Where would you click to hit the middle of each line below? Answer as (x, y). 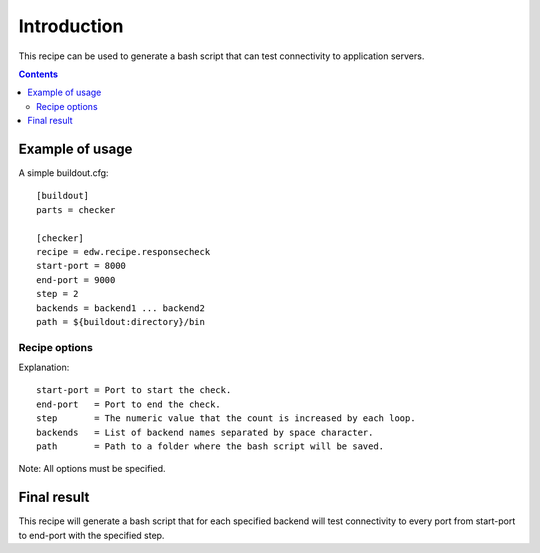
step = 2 (57, 294)
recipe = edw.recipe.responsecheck (123, 251)
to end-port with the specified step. (91, 535)
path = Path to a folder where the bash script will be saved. (210, 446)
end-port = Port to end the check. (129, 404)
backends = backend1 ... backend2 (120, 308)
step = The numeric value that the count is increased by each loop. (226, 418)
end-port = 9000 (76, 279)
